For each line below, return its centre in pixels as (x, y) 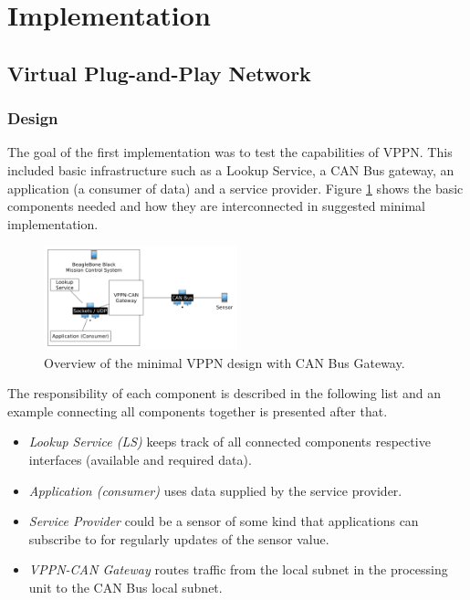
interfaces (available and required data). (140, 459)
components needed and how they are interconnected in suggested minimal (217, 206)
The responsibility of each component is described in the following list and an (224, 393)
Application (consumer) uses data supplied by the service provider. (215, 490)
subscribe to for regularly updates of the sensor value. (179, 538)
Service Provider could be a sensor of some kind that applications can (224, 521)
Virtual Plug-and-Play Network (159, 73)
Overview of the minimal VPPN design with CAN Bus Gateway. (225, 362)
